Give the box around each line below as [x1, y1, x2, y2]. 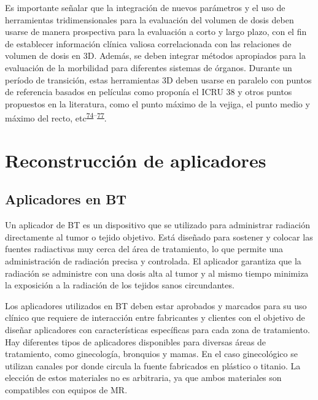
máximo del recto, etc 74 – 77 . [5, 110, 107, 124]
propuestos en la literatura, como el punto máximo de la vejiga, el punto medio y [5, 97, 310, 110]
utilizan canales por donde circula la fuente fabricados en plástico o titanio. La [5, 359, 301, 372]
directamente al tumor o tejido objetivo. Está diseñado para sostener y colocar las [5, 230, 313, 243]
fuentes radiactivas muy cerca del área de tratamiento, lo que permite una [5, 242, 283, 255]
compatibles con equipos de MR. [5, 383, 128, 396]
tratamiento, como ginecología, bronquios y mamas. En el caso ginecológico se [5, 347, 298, 360]
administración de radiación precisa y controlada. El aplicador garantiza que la [5, 254, 301, 267]
